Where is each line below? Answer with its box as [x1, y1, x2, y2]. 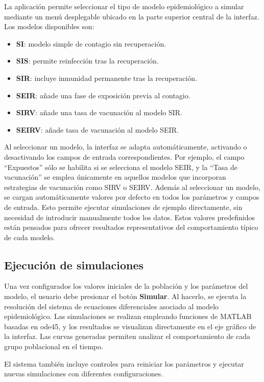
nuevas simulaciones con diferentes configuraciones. [4, 368, 163, 379]
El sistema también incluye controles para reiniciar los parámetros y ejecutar [4, 358, 244, 369]
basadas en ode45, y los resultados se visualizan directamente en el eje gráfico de [4, 321, 256, 331]
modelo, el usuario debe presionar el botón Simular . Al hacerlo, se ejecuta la [4, 291, 247, 302]
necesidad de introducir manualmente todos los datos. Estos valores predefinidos [4, 211, 255, 222]
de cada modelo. [4, 231, 55, 242]
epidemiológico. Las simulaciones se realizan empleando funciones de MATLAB [4, 311, 252, 322]
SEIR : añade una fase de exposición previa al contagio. [16, 90, 190, 100]
